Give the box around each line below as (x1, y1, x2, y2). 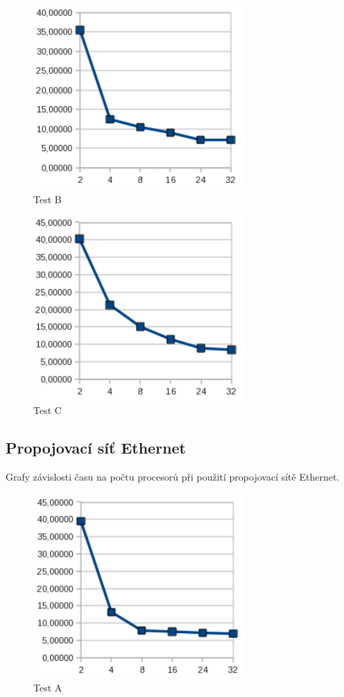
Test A (33, 680, 62, 694)
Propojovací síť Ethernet (6, 437, 186, 458)
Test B (33, 192, 62, 207)
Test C (33, 403, 62, 418)
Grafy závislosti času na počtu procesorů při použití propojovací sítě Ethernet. (6, 469, 340, 483)
